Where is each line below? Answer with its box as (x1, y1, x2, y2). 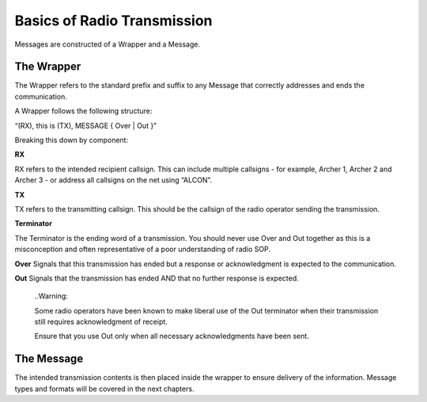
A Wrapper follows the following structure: (14, 107, 153, 116)
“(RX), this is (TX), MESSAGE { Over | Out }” (14, 121, 157, 130)
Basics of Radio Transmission (14, 12, 213, 29)
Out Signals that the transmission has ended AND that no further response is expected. (14, 273, 300, 283)
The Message (14, 352, 84, 366)
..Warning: (34, 291, 69, 301)
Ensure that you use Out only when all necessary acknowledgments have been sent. (34, 332, 310, 341)
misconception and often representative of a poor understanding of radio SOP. (14, 245, 271, 254)
